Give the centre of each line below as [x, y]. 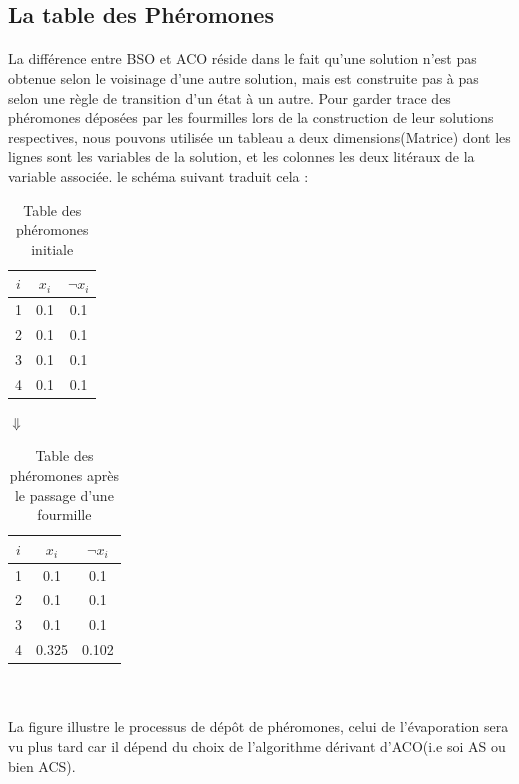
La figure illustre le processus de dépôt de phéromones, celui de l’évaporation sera [258, 726]
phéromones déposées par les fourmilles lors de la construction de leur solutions [251, 117]
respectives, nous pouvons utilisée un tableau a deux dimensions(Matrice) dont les [259, 136]
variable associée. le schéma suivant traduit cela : [158, 175]
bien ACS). [42, 765]
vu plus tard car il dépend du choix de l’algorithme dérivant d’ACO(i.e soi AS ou [257, 746]
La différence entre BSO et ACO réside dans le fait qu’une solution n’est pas [242, 58]
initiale [52, 248]
